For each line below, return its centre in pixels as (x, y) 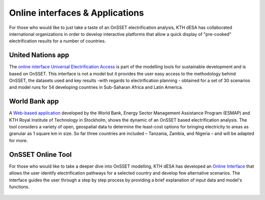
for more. (18, 140)
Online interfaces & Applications (77, 13)
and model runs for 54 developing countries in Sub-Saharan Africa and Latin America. (96, 87)
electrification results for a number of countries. (57, 41)
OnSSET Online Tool (40, 154)
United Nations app (39, 55)
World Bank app (34, 101)
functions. (19, 187)
